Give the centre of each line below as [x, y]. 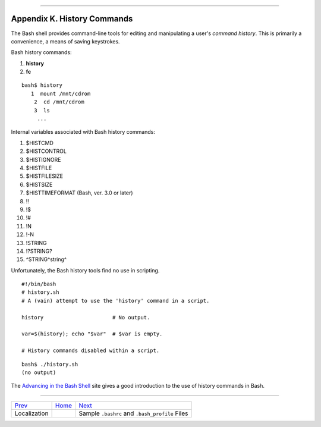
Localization [32, 413]
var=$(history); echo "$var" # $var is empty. [92, 334]
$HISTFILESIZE [45, 176]
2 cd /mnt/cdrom [59, 102]
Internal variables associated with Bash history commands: [83, 132]
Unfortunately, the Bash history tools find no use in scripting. [85, 270]
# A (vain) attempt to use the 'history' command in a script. [116, 301]
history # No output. [86, 317]
